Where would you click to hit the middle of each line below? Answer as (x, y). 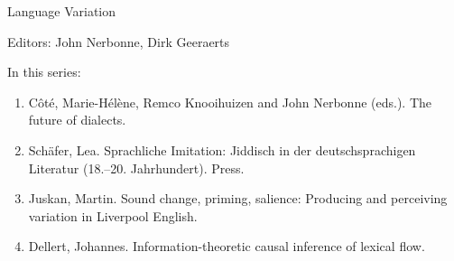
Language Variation (62, 11)
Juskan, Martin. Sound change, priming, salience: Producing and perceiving (238, 198)
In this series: (44, 72)
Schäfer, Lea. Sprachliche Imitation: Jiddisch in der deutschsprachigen (222, 149)
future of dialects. (77, 120)
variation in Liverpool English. (113, 215)
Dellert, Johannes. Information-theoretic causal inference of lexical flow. (227, 246)
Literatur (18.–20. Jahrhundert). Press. (136, 168)
